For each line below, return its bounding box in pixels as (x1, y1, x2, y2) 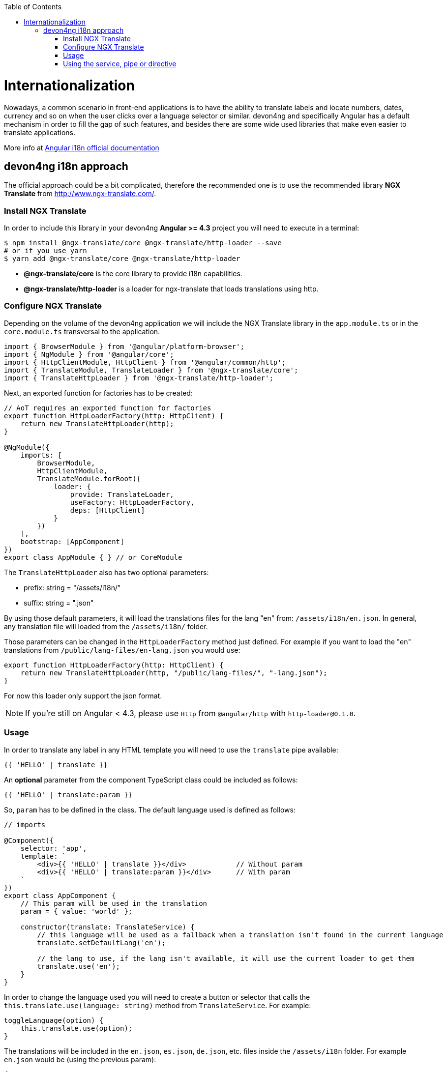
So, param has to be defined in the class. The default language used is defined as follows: (4, 805, 296, 814)
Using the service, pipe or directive (63, 59, 177, 68)
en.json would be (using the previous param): (4, 1055, 156, 1064)
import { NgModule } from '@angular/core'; (4, 350, 174, 358)
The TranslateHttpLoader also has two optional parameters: (4, 568, 209, 577)
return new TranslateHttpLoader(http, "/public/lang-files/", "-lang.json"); (20, 668, 328, 677)
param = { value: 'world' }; (20, 907, 133, 915)
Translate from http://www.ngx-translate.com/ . (4, 189, 156, 198)
